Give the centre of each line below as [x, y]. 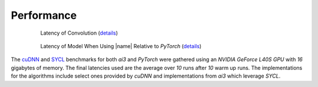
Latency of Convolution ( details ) [79, 33]
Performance [44, 15]
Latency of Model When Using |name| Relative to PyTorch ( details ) [121, 46]
